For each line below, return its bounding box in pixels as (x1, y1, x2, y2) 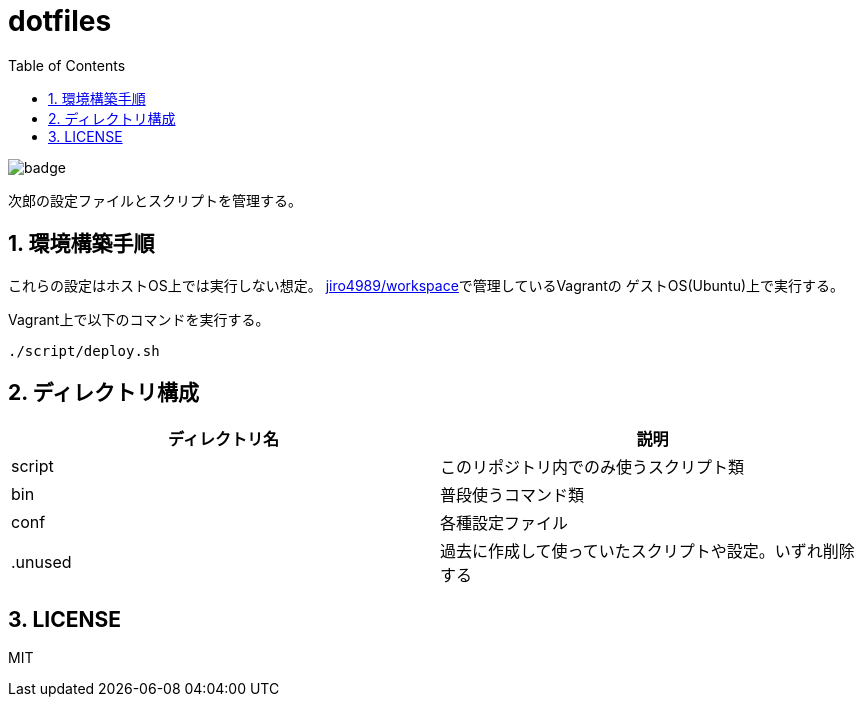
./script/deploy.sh (8, 342, 160, 359)
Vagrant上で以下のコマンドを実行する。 (8, 310, 270, 328)
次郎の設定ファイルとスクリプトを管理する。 (8, 191, 302, 209)
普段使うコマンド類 (440, 485, 585, 506)
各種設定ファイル (440, 513, 569, 534)
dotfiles (8, 4, 112, 38)
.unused (11, 552, 72, 573)
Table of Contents (8, 56, 126, 74)
